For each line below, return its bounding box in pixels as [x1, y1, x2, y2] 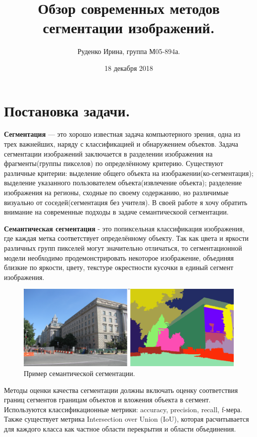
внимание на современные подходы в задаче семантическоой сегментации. [4, 207, 229, 217]
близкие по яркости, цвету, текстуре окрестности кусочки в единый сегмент [4, 262, 234, 273]
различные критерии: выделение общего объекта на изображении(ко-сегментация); [4, 167, 254, 178]
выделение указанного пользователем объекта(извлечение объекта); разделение [4, 177, 242, 188]
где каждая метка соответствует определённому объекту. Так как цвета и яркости [4, 233, 249, 243]
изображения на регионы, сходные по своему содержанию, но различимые [4, 187, 229, 197]
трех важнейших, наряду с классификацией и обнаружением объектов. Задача [4, 139, 239, 149]
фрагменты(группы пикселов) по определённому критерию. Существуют [4, 158, 223, 168]
